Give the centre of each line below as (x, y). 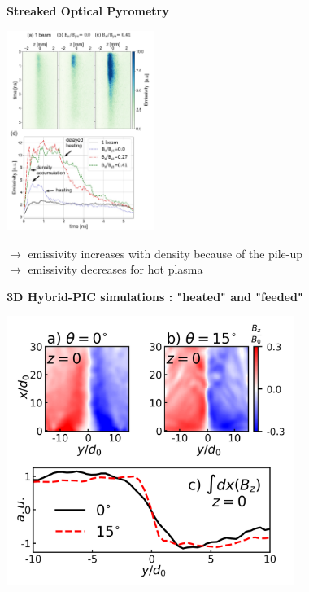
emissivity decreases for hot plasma (115, 269)
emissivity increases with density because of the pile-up (165, 253)
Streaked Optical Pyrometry (88, 11)
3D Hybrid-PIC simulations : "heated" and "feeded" (155, 296)
